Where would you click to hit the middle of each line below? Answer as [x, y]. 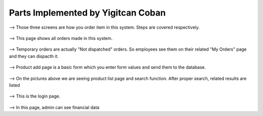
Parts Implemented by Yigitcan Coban [87, 13]
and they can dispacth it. [34, 56]
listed [15, 85]
